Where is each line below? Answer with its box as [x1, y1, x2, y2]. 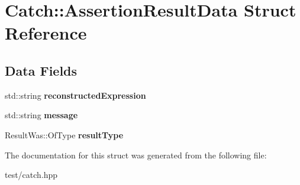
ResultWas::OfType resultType [5, 128, 124, 141]
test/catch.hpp [5, 168, 58, 181]
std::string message [5, 109, 78, 121]
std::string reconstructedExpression [5, 89, 146, 101]
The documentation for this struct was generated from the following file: [5, 148, 267, 161]
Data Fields [5, 61, 78, 79]
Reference [5, 21, 87, 45]
